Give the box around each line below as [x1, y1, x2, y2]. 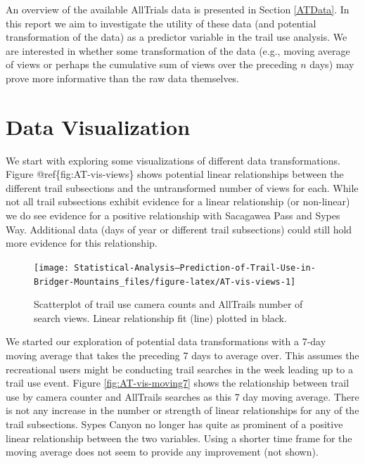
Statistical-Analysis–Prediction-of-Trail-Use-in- [74, 262, 316, 273]
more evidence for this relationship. [6, 236, 158, 250]
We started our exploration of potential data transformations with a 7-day [6, 334, 326, 349]
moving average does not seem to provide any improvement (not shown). [6, 444, 319, 459]
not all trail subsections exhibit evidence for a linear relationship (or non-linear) [6, 194, 350, 209]
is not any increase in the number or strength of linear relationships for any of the [6, 403, 359, 418]
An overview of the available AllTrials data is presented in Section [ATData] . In [6, 2, 350, 16]
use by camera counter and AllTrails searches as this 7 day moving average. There [6, 389, 359, 404]
